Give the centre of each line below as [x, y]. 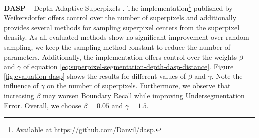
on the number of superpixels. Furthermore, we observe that [139, 86]
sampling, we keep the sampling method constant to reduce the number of [117, 47]
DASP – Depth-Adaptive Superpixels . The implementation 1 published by [118, 7]
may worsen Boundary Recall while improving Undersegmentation [144, 95]
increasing [19, 95]
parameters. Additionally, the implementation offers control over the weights [121, 56]
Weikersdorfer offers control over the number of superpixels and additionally [120, 18]
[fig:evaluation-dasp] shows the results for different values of [95, 76]
